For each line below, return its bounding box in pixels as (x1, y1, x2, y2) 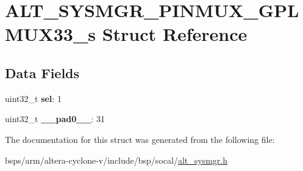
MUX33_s (5, 21, 96, 46)
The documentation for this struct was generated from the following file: (5, 133, 275, 145)
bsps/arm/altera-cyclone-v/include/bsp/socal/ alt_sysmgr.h (5, 153, 227, 166)
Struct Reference (102, 21, 248, 46)
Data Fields (5, 63, 80, 82)
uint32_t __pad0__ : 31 (5, 112, 105, 125)
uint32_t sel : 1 (5, 92, 62, 104)
